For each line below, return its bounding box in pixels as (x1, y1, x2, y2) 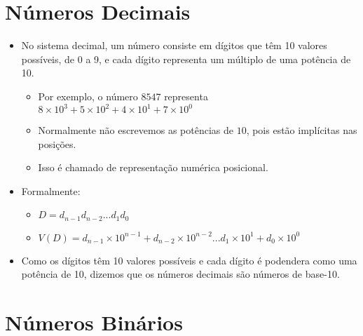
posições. (38, 136, 76, 151)
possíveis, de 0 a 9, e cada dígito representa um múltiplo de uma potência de (21, 51, 351, 66)
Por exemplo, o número (38, 88, 138, 103)
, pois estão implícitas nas (246, 123, 357, 137)
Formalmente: (21, 183, 81, 198)
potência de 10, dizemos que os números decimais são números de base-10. (21, 267, 340, 281)
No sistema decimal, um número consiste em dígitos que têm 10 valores (21, 38, 327, 53)
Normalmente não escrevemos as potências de (38, 123, 233, 137)
